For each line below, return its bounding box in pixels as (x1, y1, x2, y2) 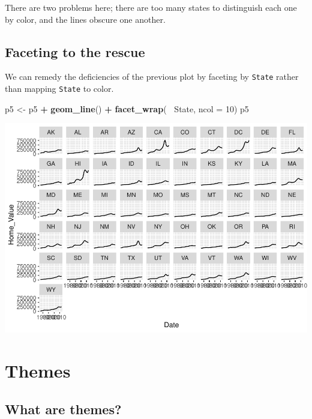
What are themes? (5, 399, 122, 418)
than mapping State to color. (5, 82, 114, 95)
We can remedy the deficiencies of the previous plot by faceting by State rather (5, 70, 299, 83)
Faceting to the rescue (5, 42, 145, 61)
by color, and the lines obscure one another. (5, 13, 166, 25)
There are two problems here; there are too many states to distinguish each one (5, 1, 297, 13)
